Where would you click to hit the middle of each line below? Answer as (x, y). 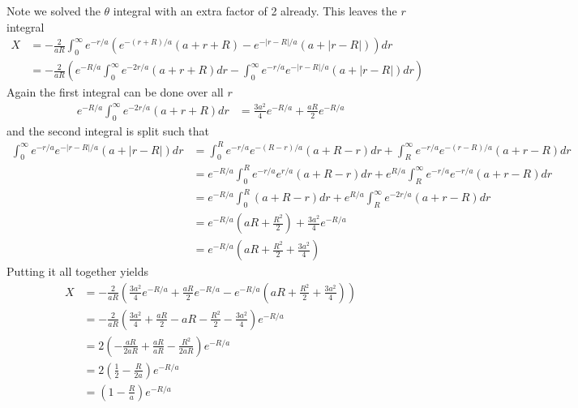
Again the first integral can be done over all (115, 92)
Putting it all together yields (77, 271)
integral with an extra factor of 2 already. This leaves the (255, 11)
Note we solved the (54, 11)
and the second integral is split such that (108, 130)
